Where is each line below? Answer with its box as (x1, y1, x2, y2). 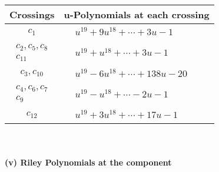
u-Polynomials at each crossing (64, 8, 210, 21)
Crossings (9, 8, 55, 21)
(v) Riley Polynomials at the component (5, 156, 172, 168)
